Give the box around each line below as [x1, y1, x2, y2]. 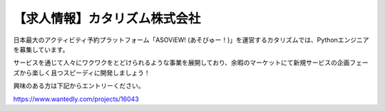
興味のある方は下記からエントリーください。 [13, 82, 145, 90]
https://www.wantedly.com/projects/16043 [13, 95, 139, 103]
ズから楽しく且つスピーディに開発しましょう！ [13, 68, 151, 77]
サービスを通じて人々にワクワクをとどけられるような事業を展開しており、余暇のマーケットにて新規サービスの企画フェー [13, 58, 369, 67]
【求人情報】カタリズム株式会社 [13, 11, 201, 26]
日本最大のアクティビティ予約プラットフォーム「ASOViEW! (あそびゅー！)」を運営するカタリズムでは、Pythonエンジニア [13, 36, 370, 44]
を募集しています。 [13, 45, 69, 53]
